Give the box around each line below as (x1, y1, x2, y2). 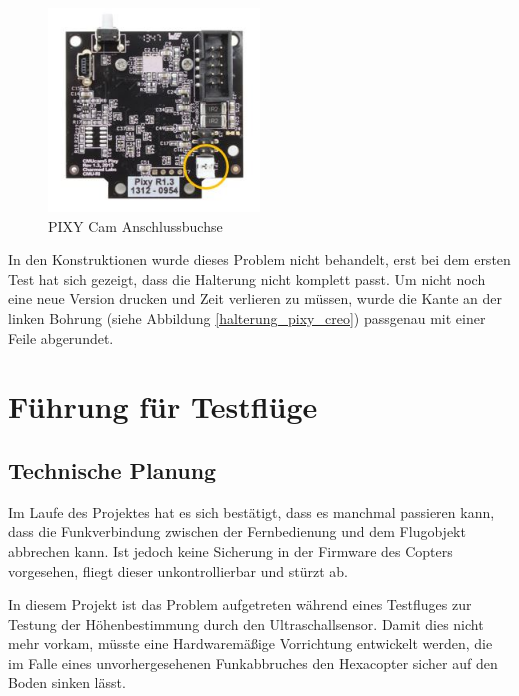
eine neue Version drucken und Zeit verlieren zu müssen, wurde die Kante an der (8, 288, 502, 309)
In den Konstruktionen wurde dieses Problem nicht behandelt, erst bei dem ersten (8, 249, 511, 270)
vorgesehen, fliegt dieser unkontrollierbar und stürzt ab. (8, 560, 349, 581)
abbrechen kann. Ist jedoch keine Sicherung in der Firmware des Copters (8, 540, 453, 561)
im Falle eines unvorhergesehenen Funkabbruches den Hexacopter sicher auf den (8, 652, 498, 673)
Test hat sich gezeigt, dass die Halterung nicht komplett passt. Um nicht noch (8, 268, 486, 289)
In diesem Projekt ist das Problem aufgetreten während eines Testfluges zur (8, 594, 472, 615)
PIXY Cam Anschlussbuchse (48, 215, 223, 236)
